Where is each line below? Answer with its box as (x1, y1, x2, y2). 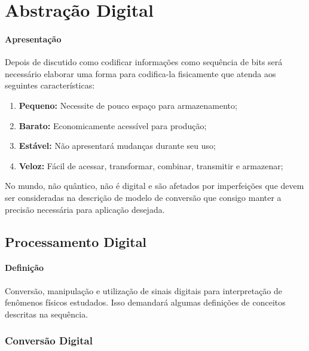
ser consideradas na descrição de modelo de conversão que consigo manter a (5, 191, 282, 203)
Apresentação (5, 32, 62, 45)
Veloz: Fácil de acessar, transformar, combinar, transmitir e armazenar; (19, 159, 283, 172)
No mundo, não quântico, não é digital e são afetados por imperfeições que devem (5, 179, 304, 192)
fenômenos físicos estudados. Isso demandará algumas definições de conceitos (5, 296, 286, 309)
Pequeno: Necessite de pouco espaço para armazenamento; (19, 99, 237, 111)
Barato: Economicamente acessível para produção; (19, 119, 207, 132)
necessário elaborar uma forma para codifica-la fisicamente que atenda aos (5, 67, 276, 80)
